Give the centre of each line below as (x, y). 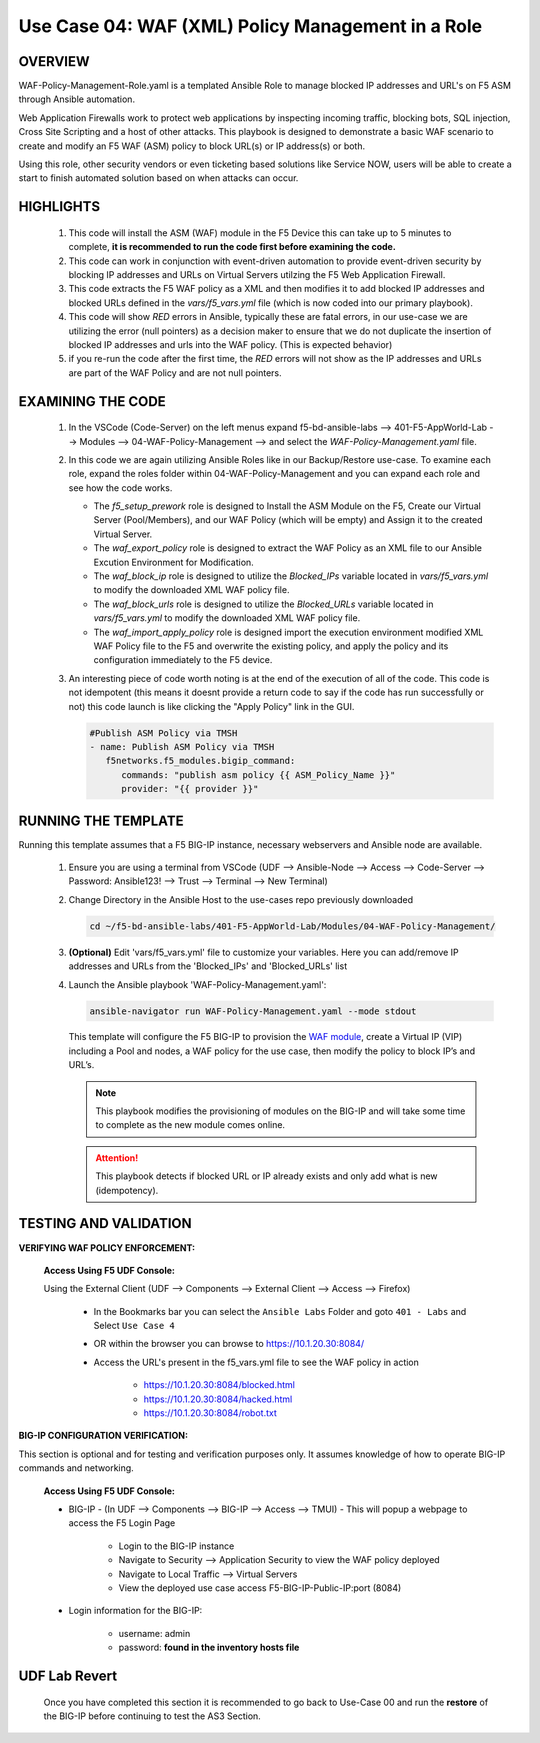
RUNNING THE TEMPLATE (101, 820)
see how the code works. (120, 487)
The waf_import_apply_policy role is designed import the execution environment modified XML (288, 632)
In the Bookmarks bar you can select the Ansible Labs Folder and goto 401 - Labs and (280, 1311)
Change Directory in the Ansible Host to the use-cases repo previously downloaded (241, 899)
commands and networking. (76, 1468)
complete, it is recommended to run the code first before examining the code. (232, 247)
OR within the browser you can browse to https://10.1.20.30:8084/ (229, 1344)
